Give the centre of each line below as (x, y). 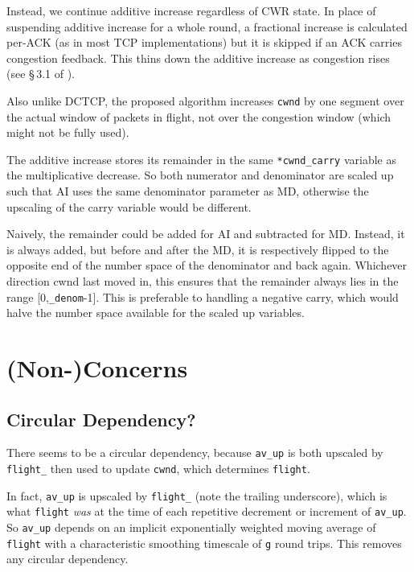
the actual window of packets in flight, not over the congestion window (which (199, 116)
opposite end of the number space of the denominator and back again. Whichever (207, 265)
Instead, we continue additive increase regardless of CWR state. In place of (191, 10)
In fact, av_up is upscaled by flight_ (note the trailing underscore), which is (197, 495)
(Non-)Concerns (97, 368)
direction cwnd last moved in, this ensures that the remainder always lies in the (203, 281)
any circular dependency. (68, 559)
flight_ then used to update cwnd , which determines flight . (158, 469)
